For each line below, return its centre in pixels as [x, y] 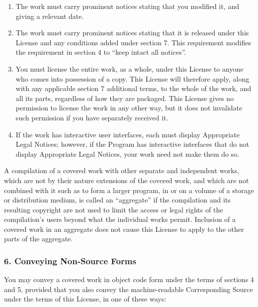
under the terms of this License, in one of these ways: [85, 299]
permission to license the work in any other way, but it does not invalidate [129, 108]
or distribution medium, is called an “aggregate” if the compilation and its [117, 200]
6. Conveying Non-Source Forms [70, 260]
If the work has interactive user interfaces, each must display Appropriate [128, 134]
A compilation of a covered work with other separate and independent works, [122, 170]
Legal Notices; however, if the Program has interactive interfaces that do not [132, 144]
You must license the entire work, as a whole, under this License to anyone [129, 68]
